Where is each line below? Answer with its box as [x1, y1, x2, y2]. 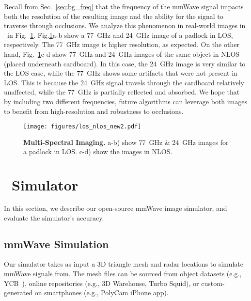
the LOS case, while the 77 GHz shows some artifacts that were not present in [4, 68, 237, 78]
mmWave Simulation [4, 236, 109, 251]
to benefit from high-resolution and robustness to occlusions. [4, 106, 184, 116]
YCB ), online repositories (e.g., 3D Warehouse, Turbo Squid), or [4, 278, 199, 288]
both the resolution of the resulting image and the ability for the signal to [4, 11, 223, 21]
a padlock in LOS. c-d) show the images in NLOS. [23, 146, 173, 157]
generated [4, 287, 33, 298]
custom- [201, 278, 225, 288]
